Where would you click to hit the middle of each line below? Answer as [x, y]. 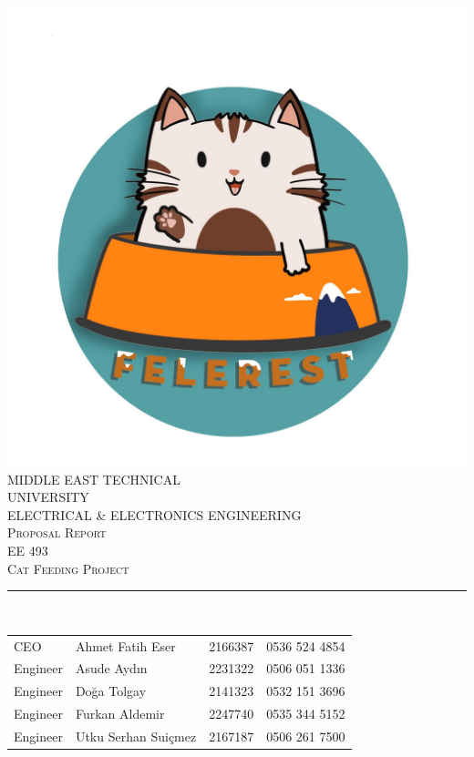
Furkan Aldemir [120, 714]
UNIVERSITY [48, 497]
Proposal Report [57, 532]
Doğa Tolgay [111, 691]
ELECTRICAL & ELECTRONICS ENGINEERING [155, 514]
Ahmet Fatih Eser [125, 645]
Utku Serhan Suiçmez [136, 736]
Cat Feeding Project [68, 568]
